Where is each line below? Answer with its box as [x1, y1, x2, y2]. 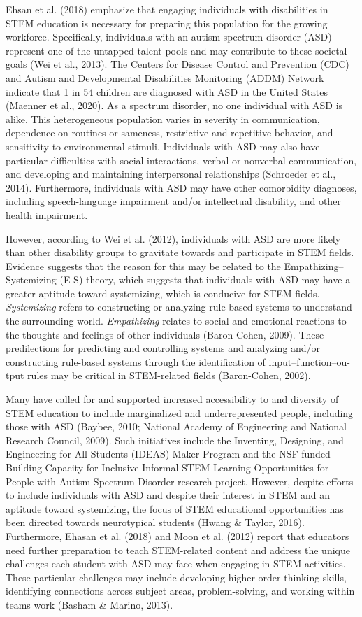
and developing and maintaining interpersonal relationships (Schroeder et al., [6, 166, 336, 181]
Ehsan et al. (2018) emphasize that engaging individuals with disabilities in [6, 2, 328, 16]
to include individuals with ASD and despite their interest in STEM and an [6, 488, 330, 502]
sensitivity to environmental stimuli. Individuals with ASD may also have [6, 139, 320, 153]
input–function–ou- [268, 354, 350, 369]
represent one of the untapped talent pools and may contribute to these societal [6, 43, 347, 57]
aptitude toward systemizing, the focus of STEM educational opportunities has [6, 501, 344, 516]
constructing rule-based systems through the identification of [6, 354, 266, 369]
